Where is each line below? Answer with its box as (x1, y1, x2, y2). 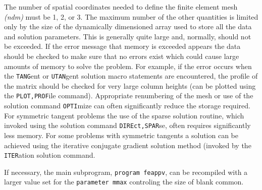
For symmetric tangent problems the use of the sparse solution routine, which (4, 110, 244, 120)
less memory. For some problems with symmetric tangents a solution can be (4, 130, 239, 140)
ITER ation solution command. (4, 150, 95, 160)
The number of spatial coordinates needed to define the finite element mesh (4, 2, 238, 12)
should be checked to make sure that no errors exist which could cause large (4, 50, 239, 61)
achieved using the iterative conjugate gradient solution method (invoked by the (4, 140, 251, 150)
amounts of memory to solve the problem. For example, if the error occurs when (4, 60, 252, 71)
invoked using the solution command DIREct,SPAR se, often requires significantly (4, 120, 251, 131)
